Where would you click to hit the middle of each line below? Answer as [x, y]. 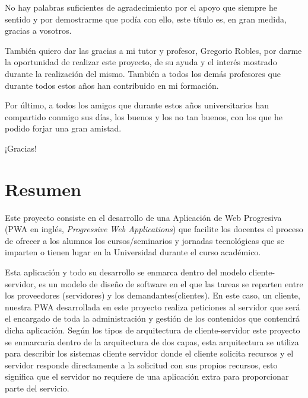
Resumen [43, 189]
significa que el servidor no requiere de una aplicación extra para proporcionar [147, 376]
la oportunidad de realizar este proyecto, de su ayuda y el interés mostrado [141, 62]
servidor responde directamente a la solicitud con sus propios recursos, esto [141, 365]
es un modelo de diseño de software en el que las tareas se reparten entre [171, 283]
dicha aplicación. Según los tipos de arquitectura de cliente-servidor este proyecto [153, 330]
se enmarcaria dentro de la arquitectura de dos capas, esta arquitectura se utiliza [152, 341]
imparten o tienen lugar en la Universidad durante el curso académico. [133, 252]
